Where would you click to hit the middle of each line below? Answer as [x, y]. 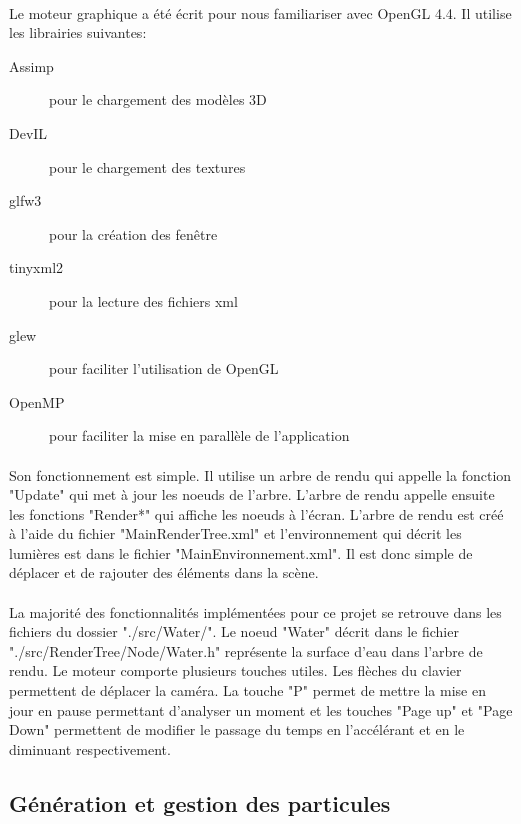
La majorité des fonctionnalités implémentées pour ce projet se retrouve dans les [255, 611]
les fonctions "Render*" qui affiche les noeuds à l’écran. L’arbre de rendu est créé [256, 513]
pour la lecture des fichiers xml [143, 300]
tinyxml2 [36, 267]
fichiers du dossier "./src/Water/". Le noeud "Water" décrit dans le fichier [234, 631]
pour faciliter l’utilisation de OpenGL [164, 368]
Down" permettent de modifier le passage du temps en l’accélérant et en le [237, 729]
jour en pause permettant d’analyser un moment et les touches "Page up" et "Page [261, 709]
